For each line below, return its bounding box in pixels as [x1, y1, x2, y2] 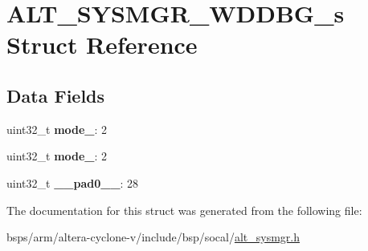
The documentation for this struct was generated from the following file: [6, 201, 362, 218]
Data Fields [6, 83, 105, 107]
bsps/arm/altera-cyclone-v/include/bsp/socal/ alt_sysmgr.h [6, 229, 300, 245]
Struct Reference [6, 28, 198, 61]
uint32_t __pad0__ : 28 [6, 174, 139, 191]
